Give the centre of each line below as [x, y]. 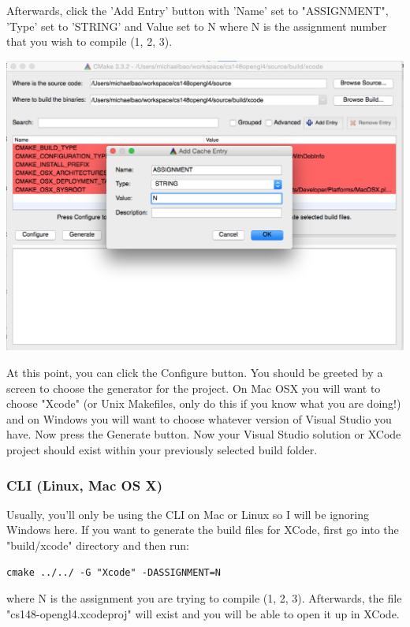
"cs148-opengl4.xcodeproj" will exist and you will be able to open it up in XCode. [203, 613]
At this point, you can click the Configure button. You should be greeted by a [195, 373]
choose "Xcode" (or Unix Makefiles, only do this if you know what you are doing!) [204, 403]
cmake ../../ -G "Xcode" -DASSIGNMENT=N [114, 572]
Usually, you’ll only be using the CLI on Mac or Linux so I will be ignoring [188, 514]
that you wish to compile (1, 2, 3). [89, 41]
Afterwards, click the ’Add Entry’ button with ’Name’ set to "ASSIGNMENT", [198, 10]
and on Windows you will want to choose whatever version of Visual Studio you [199, 418]
